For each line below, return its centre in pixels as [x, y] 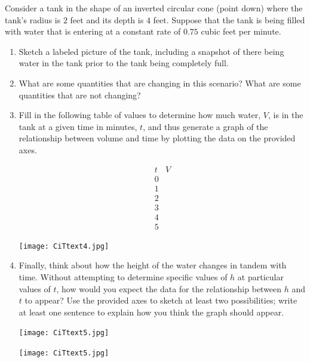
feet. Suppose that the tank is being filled [229, 19]
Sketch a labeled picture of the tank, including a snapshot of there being [151, 51]
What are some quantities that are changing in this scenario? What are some [160, 83]
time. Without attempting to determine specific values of [123, 277]
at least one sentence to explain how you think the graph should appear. [151, 312]
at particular [260, 277]
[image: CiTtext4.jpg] [64, 246]
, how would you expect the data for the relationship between [169, 288]
